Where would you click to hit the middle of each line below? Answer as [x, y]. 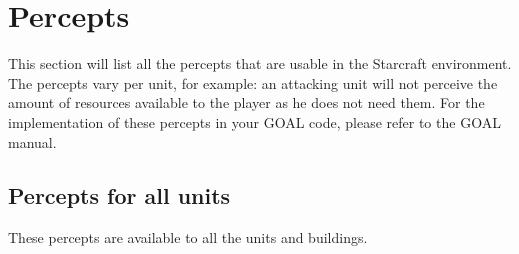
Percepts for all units [119, 195]
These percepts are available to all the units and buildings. [188, 237]
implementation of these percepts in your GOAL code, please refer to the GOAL [254, 121]
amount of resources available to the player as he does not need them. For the [246, 102]
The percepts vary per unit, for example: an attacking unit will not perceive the [253, 82]
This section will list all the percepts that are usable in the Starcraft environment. [260, 63]
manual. [32, 141]
